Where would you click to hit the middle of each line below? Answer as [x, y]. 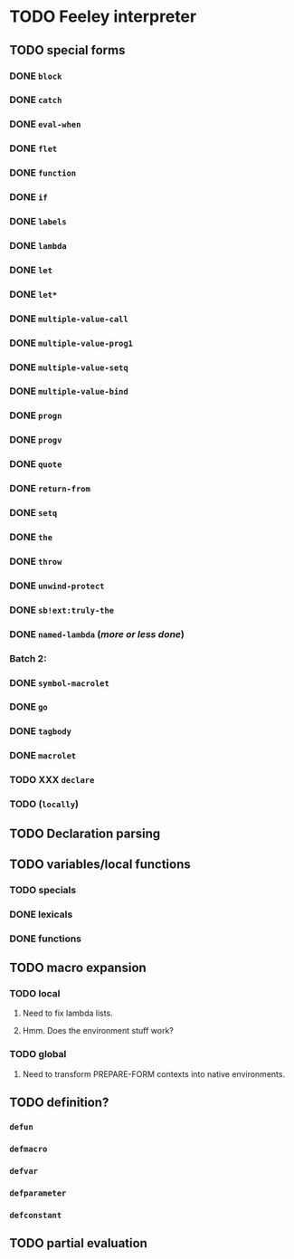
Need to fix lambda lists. [67, 1013]
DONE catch [36, 100]
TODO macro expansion [78, 968]
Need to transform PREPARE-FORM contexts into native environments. [154, 1073]
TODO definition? [59, 1103]
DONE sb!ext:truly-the [62, 610]
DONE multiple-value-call [69, 319]
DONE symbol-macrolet [60, 682]
